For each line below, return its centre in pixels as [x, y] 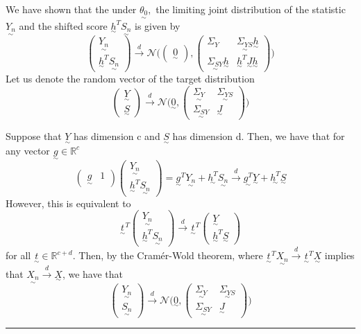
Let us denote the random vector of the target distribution [130, 79]
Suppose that [34, 136]
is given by [158, 25]
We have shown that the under [71, 9]
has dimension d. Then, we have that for [259, 136]
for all [18, 255]
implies [339, 255]
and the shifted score [63, 25]
